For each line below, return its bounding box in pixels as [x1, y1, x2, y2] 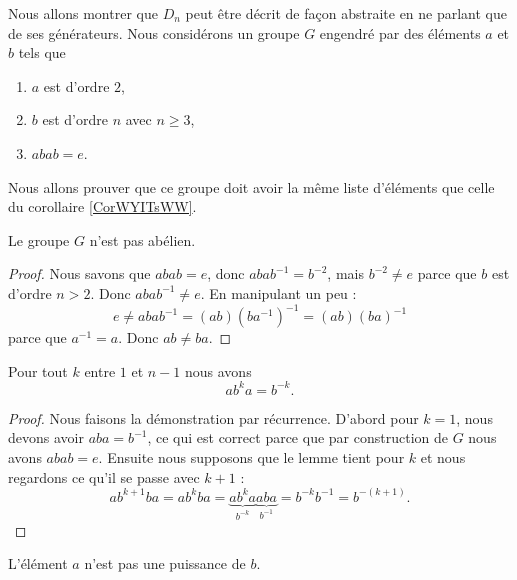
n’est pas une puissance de [84, 553, 246, 574]
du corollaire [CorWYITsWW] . [8, 196, 197, 217]
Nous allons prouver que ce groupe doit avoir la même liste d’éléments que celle [8, 176, 495, 197]
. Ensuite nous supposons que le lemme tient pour [98, 446, 405, 467]
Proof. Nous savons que [8, 263, 151, 284]
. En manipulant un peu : [200, 282, 357, 303]
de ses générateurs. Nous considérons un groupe [8, 22, 300, 43]
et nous [420, 446, 466, 467]
